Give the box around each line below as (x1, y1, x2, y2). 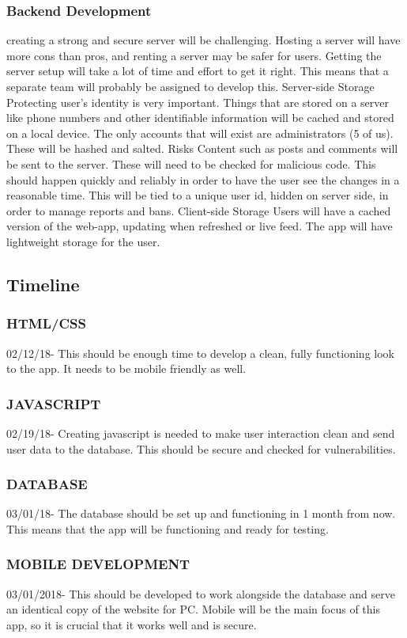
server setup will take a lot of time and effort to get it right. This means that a (6, 63, 389, 79)
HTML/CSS (6, 313, 86, 333)
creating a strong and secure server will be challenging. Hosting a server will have (6, 32, 401, 48)
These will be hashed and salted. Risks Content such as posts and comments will (6, 140, 398, 157)
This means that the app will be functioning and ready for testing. (6, 520, 329, 537)
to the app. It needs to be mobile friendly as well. (6, 360, 247, 377)
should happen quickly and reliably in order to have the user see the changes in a (6, 171, 400, 188)
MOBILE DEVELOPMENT (6, 554, 190, 574)
